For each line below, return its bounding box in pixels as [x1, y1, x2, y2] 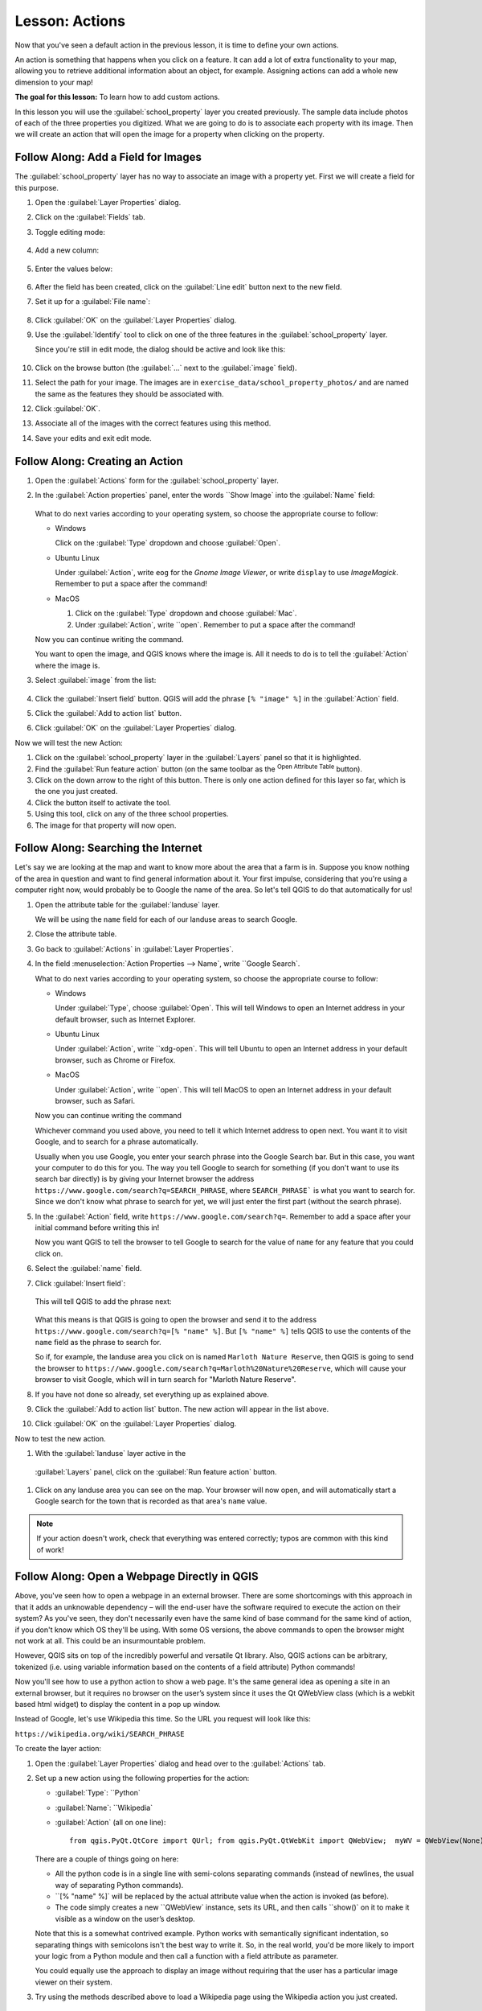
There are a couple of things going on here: [35, 1854, 179, 1864]
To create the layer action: [14, 1744, 102, 1754]
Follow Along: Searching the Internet [14, 841, 202, 855]
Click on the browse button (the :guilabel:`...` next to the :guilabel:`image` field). [35, 363, 297, 372]
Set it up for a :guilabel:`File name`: [35, 297, 151, 306]
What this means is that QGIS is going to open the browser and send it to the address [35, 1315, 317, 1325]
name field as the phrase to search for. [35, 1338, 162, 1347]
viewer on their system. [35, 1977, 112, 1987]
